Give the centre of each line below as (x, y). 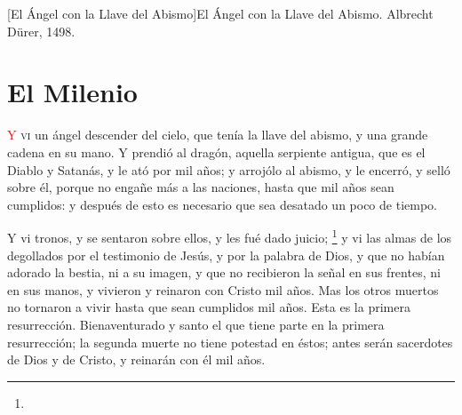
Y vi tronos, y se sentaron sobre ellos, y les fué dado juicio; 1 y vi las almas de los (230, 236)
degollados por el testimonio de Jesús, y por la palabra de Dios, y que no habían (226, 255)
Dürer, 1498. (41, 31)
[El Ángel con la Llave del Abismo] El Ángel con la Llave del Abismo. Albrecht (220, 13)
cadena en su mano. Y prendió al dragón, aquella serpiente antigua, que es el (216, 152)
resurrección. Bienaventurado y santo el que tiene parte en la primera (196, 324)
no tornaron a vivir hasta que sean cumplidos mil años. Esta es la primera (209, 307)
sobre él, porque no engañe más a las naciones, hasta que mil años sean (201, 187)
